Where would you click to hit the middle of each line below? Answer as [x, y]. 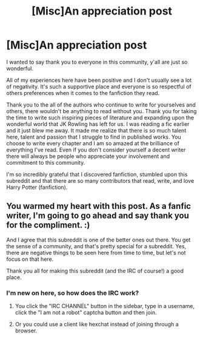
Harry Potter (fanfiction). [37, 187]
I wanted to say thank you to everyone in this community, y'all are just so [97, 62]
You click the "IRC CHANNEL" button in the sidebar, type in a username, [105, 306]
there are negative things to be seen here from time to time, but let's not [96, 252]
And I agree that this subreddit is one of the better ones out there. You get [98, 240]
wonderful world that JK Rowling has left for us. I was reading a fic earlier [98, 124]
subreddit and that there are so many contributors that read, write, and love [100, 180]
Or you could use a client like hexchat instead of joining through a [97, 324]
